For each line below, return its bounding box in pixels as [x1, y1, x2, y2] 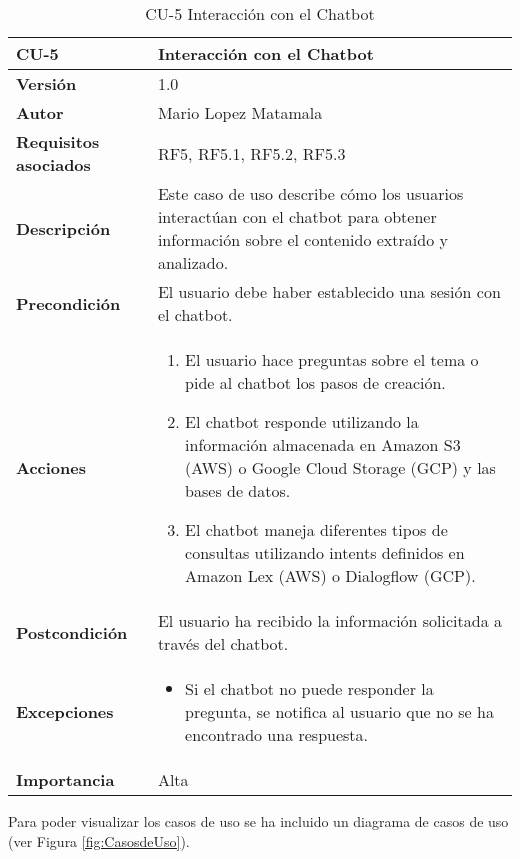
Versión [16, 72, 77, 95]
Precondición [16, 291, 121, 315]
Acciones [16, 456, 86, 479]
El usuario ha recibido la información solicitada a [157, 609, 503, 632]
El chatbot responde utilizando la [185, 410, 419, 433]
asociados [16, 153, 91, 176]
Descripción [16, 216, 111, 240]
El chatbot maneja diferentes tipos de [185, 518, 448, 541]
